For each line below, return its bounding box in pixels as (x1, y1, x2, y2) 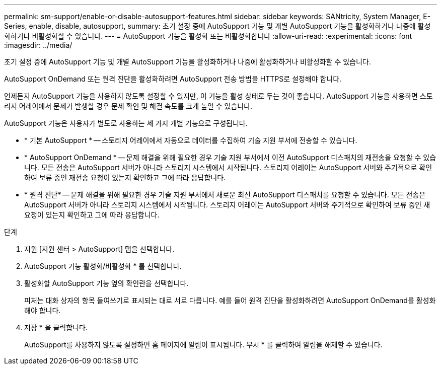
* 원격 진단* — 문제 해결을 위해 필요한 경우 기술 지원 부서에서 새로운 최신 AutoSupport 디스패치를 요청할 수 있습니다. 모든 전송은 (24, 190, 426, 199)
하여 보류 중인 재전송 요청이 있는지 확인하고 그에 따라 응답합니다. (24, 173, 226, 182)
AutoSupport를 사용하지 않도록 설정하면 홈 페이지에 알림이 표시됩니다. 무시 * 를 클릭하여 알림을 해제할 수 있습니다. (24, 340, 383, 349)
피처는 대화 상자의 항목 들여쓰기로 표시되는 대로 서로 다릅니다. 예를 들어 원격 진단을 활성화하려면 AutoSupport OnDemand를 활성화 (24, 296, 436, 305)
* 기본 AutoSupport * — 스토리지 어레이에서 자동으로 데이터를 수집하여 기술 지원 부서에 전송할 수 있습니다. (24, 136, 357, 144)
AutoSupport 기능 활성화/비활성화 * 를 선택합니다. (24, 262, 182, 270)
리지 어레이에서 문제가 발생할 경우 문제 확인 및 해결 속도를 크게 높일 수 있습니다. (4, 102, 253, 110)
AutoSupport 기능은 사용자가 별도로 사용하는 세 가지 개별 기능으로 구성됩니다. (4, 119, 248, 127)
